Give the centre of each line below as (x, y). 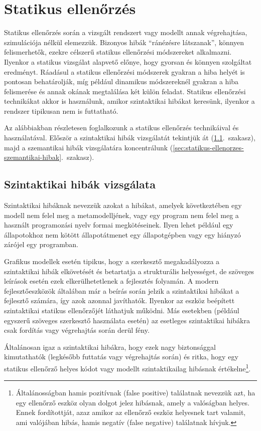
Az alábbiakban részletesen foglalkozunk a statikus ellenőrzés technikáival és (121, 128)
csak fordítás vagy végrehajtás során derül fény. (77, 330)
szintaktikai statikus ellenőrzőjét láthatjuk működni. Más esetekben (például (122, 310)
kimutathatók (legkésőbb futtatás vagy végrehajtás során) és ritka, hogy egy (121, 357)
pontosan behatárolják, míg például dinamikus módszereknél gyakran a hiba (121, 81)
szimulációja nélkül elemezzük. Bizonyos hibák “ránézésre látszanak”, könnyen (124, 42)
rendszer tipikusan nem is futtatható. (61, 111)
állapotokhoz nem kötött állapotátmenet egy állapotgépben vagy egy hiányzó (122, 234)
